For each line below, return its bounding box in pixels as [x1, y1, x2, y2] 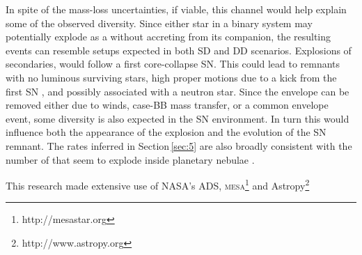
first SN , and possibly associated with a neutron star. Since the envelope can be [6, 84, 349, 98]
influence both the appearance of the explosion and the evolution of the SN [6, 125, 326, 139]
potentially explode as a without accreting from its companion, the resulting [6, 29, 331, 44]
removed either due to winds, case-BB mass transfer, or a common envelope [6, 98, 329, 112]
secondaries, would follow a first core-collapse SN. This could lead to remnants [6, 56, 340, 71]
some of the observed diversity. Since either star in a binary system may [6, 15, 313, 30]
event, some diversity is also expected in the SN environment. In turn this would [6, 111, 349, 125]
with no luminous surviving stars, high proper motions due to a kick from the [6, 70, 337, 84]
